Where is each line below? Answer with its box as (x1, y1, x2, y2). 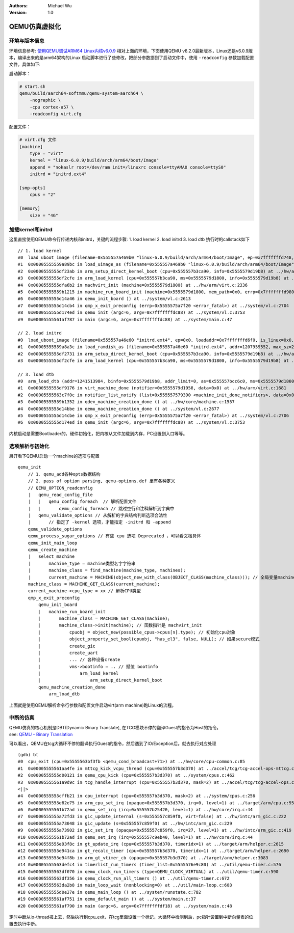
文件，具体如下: (9, 61, 41, 67)
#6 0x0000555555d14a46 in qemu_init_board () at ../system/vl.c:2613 (18, 296, 191, 302)
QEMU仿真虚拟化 (9, 23, 61, 31)
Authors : (9, 3, 28, 8)
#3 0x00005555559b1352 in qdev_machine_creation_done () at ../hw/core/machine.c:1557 (18, 399, 235, 405)
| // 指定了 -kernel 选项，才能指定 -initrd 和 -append (27, 520, 171, 525)
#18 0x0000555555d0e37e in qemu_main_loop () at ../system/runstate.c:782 (18, 889, 201, 895)
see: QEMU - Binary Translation (9, 732, 73, 738)
